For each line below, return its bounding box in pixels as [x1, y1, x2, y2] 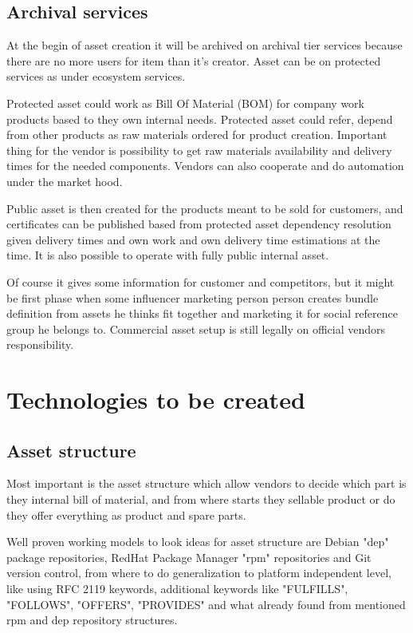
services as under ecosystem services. [6, 68, 186, 85]
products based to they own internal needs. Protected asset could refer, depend [6, 110, 393, 127]
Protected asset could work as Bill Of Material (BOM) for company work [6, 94, 364, 111]
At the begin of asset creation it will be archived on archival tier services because [6, 37, 403, 53]
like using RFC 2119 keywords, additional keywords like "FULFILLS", [6, 580, 348, 597]
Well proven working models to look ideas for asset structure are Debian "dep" [6, 533, 389, 550]
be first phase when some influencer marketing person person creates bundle [6, 289, 379, 306]
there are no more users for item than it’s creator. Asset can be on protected [6, 52, 381, 69]
